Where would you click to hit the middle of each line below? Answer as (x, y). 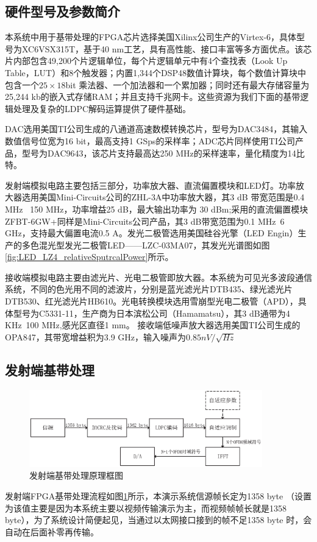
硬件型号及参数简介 (62, 11)
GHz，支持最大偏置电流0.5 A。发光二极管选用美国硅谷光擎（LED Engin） (151, 233)
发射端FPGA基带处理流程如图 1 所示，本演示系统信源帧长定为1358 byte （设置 (158, 495)
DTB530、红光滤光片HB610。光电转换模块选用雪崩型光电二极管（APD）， (151, 301)
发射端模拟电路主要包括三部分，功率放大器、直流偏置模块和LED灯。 (142, 185)
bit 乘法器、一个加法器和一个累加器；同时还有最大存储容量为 (187, 84)
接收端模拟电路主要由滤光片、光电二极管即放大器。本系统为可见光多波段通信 (158, 277)
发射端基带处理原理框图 (76, 475)
